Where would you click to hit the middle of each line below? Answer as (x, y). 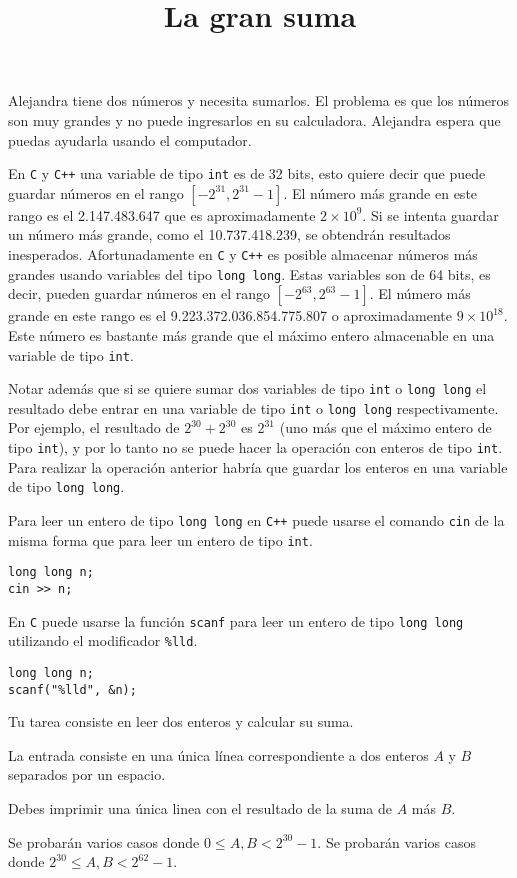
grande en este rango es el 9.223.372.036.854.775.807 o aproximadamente (230, 315)
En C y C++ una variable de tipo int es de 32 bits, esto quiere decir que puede (247, 173)
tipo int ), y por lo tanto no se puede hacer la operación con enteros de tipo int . (255, 447)
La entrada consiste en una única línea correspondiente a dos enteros (218, 754)
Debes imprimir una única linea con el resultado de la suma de (200, 808)
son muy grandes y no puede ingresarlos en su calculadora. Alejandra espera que (254, 119)
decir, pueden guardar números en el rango (139, 293)
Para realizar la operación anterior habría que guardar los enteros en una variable (258, 466)
